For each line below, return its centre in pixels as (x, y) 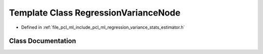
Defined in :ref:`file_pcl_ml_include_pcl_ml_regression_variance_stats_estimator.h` (103, 27)
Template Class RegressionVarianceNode (95, 13)
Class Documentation (43, 41)
